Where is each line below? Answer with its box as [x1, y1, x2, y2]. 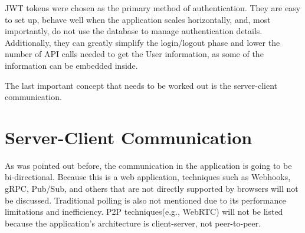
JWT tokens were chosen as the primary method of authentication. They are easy [5, 2, 301, 14]
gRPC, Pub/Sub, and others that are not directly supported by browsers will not [5, 182, 299, 195]
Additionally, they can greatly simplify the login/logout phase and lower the [5, 36, 280, 48]
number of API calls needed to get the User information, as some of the [5, 48, 264, 60]
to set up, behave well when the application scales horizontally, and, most [5, 13, 271, 25]
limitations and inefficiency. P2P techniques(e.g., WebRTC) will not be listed [5, 205, 283, 218]
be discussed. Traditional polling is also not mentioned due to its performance [5, 194, 286, 206]
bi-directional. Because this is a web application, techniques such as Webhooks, [5, 171, 291, 183]
